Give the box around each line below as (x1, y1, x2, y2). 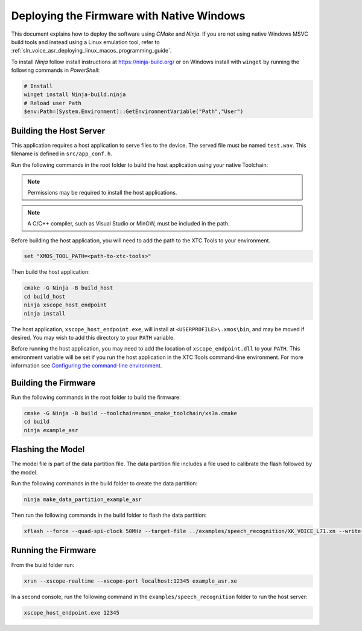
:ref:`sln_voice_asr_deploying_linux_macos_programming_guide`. (11, 47, 172, 54)
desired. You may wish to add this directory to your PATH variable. (11, 334, 175, 341)
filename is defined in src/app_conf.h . (11, 150, 113, 157)
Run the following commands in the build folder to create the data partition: (11, 480, 198, 487)
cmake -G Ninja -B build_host (24, 285, 113, 291)
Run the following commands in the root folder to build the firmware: (11, 393, 181, 401)
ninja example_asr (24, 427, 78, 433)
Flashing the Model (11, 444, 85, 455)
